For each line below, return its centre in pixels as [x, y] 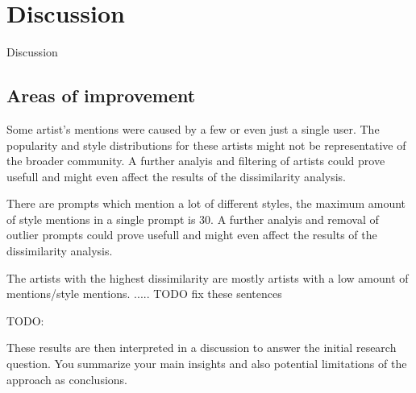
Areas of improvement [101, 95]
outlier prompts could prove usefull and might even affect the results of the [192, 235]
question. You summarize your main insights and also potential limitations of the [207, 364]
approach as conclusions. [67, 379]
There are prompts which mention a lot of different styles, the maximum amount [206, 203]
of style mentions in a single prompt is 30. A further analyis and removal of [193, 219]
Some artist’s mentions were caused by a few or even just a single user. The [193, 128]
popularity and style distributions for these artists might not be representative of [206, 145]
